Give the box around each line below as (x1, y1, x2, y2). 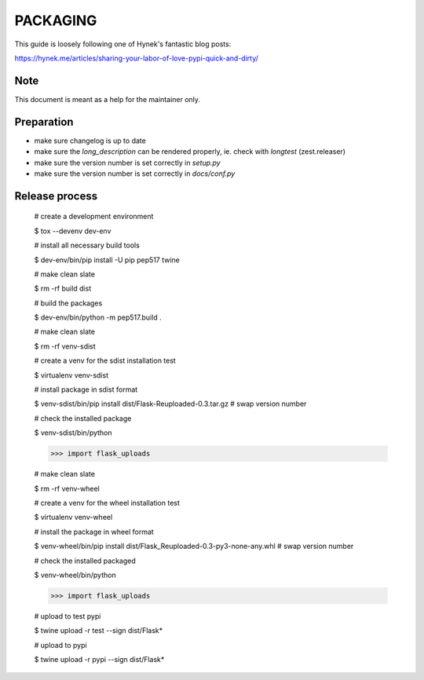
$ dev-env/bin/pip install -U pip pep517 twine (34, 255, 181, 265)
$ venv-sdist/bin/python (34, 428, 113, 437)
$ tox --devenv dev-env (34, 226, 111, 236)
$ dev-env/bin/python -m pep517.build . (34, 313, 162, 322)
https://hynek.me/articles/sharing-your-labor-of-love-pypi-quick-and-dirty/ (14, 53, 259, 63)
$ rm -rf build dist (34, 283, 92, 294)
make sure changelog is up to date (34, 136, 147, 145)
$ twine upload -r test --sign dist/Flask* (34, 626, 163, 635)
